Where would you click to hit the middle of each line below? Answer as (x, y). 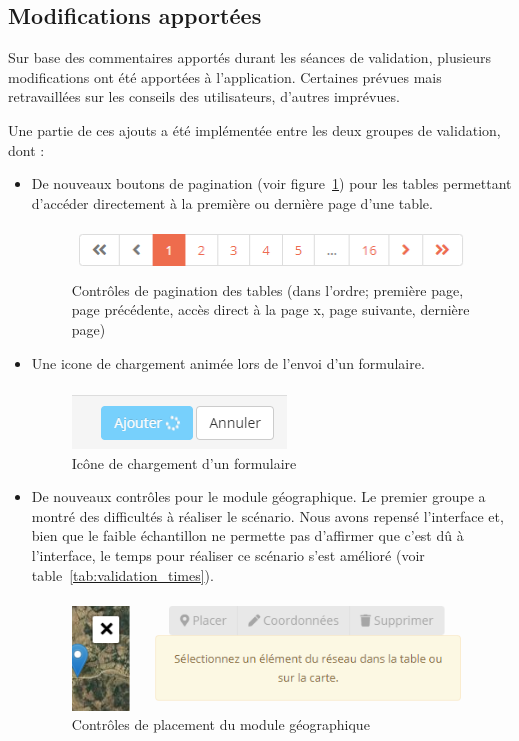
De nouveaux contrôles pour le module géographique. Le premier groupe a (258, 496)
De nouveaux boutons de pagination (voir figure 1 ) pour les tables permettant (271, 183)
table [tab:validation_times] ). (122, 574)
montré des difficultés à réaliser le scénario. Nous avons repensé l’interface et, (267, 515)
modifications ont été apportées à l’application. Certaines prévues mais (225, 76)
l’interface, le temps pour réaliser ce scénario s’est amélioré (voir (228, 555)
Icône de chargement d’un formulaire (184, 462)
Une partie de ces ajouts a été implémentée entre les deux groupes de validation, (254, 129)
